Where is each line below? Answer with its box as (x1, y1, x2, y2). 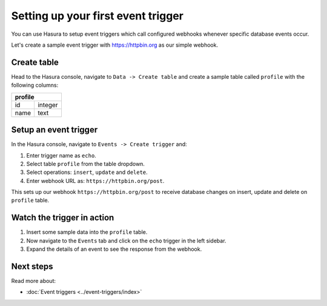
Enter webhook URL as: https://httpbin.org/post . (26, 177, 165, 184)
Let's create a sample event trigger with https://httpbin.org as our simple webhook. (11, 41, 218, 48)
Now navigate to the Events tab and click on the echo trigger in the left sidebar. (26, 237, 226, 244)
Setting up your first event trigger (11, 9, 184, 22)
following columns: (11, 82, 59, 89)
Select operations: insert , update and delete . (26, 168, 148, 176)
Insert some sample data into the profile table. (26, 228, 148, 236)
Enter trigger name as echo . (26, 151, 96, 159)
